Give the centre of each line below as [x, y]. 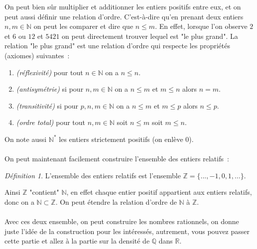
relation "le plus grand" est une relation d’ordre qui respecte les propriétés [117, 46]
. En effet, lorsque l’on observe [201, 26]
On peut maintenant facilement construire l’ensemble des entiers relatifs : [117, 159]
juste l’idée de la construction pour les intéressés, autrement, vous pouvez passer [127, 231]
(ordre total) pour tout [51, 122]
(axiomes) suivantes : [37, 55]
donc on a [19, 201]
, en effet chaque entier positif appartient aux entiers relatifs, [159, 192]
